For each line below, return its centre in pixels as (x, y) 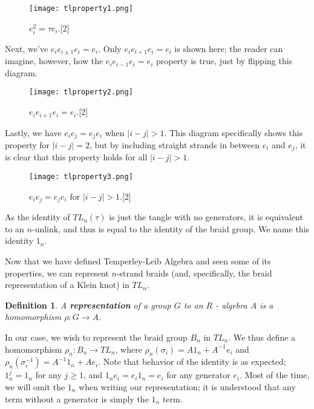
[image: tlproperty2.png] (81, 92)
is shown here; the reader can (229, 48)
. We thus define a (262, 337)
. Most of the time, (275, 375)
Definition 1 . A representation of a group (88, 305)
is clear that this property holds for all (76, 157)
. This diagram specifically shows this (234, 132)
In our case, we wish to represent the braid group (96, 337)
